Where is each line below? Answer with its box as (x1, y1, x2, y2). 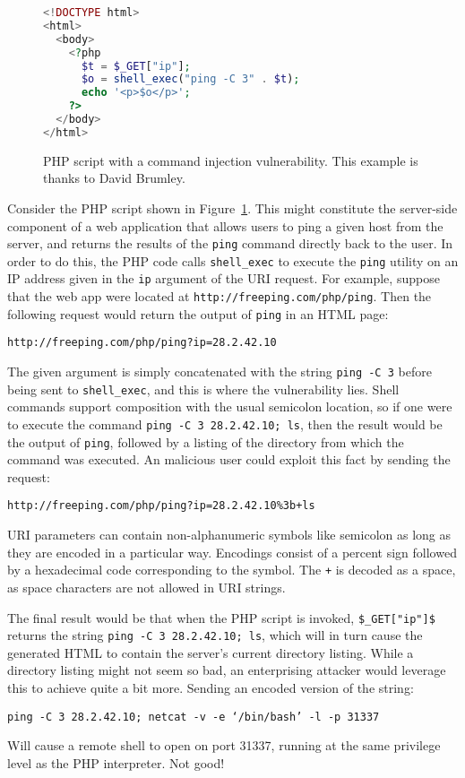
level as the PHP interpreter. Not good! (7, 753, 225, 772)
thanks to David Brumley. (43, 169, 185, 187)
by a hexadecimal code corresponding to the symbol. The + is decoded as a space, (7, 560, 456, 579)
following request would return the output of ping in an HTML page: (7, 304, 389, 323)
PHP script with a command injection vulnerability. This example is (43, 151, 418, 169)
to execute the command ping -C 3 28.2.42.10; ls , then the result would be (7, 414, 443, 433)
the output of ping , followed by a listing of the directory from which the (7, 432, 404, 451)
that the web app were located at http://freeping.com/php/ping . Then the (7, 287, 432, 306)
